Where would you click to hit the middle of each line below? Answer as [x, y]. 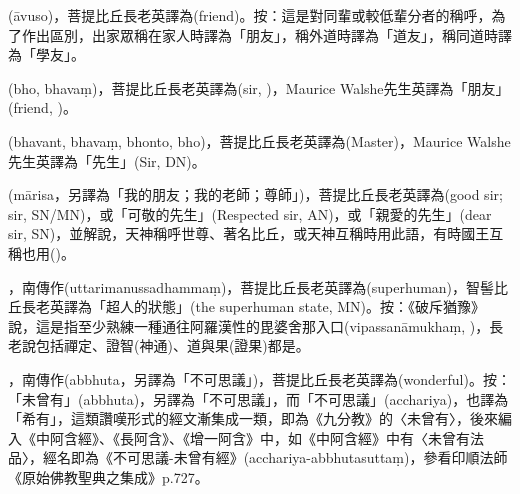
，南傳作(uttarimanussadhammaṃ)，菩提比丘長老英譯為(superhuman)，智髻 [251, 286]
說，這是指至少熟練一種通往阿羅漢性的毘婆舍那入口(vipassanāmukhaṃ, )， [249, 325]
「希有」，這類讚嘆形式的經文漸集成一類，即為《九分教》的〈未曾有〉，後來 [253, 418]
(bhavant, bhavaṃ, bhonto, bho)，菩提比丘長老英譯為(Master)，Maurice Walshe [259, 140]
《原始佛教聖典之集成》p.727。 [108, 476]
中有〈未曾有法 [434, 437]
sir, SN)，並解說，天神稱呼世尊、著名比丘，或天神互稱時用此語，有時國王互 [256, 233]
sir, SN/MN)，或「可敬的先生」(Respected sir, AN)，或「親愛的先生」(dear [250, 213]
